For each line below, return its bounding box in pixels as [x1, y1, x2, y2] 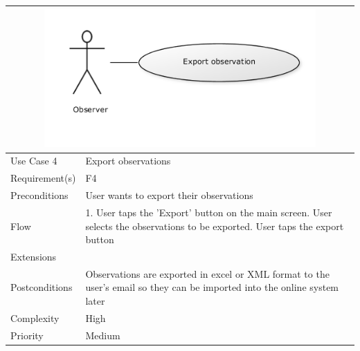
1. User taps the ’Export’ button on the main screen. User [85, 205, 332, 220]
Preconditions [10, 188, 69, 202]
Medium [85, 328, 120, 342]
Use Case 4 [10, 153, 57, 168]
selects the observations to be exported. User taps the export [85, 218, 344, 233]
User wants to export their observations [85, 188, 253, 202]
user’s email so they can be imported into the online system [85, 280, 339, 294]
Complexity [10, 310, 60, 325]
